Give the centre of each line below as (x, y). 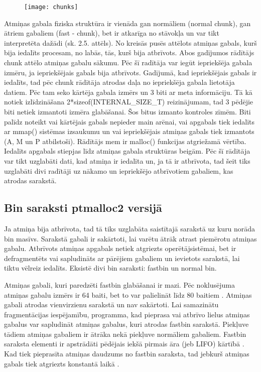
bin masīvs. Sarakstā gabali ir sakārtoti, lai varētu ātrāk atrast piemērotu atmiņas (130, 238)
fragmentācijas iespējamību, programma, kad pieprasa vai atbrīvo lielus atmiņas (127, 314)
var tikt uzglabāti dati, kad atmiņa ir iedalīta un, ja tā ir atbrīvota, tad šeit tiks (127, 160)
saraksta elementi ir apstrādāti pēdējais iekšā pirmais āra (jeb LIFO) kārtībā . (124, 344)
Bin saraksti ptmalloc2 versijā (83, 208)
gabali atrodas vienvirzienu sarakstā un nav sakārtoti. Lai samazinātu (111, 304)
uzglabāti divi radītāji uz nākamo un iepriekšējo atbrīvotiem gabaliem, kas (119, 170)
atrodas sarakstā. (30, 180)
